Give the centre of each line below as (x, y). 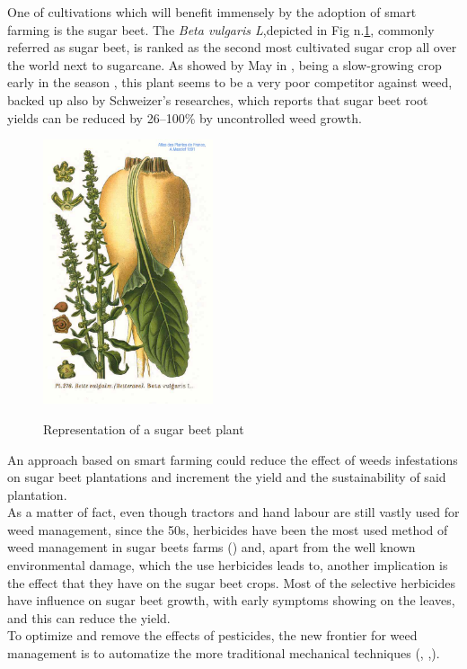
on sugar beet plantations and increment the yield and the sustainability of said (227, 477)
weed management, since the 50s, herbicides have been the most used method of (228, 529)
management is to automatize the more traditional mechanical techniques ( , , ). (224, 653)
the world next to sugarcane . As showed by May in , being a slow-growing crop (225, 64)
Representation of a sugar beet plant (144, 428)
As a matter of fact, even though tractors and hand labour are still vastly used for (233, 512)
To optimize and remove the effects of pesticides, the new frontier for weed (212, 635)
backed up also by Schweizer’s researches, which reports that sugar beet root (218, 99)
